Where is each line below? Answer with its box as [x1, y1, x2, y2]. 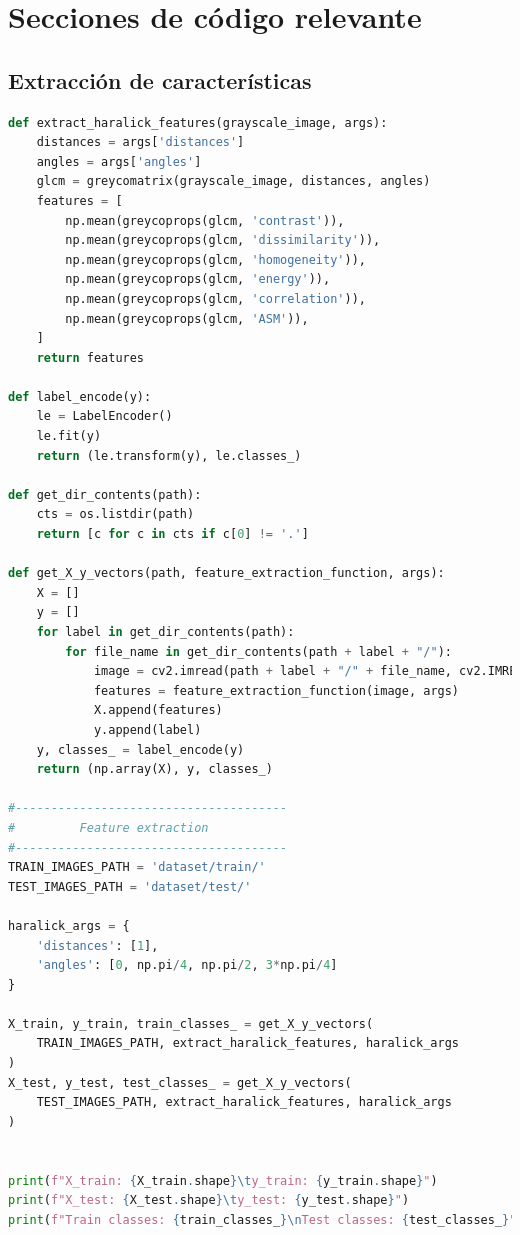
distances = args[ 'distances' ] [36, 135, 245, 150]
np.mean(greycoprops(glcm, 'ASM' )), [65, 311, 309, 326]
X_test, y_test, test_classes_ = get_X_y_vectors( [8, 1075, 352, 1090]
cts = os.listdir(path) [36, 507, 195, 522]
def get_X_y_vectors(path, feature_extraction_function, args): [8, 566, 445, 581]
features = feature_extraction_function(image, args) [93, 683, 460, 698]
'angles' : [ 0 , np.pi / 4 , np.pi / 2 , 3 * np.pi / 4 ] [36, 958, 338, 973]
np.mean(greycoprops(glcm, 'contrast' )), [65, 213, 345, 228]
